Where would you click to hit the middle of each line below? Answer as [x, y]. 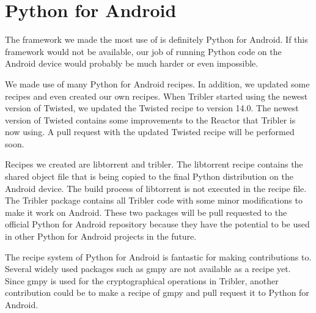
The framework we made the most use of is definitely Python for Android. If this [156, 39]
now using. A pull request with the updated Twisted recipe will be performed [150, 132]
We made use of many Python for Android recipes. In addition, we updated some [157, 83]
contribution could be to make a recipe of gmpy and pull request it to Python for [157, 293]
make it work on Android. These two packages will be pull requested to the [146, 212]
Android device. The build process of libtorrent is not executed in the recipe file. [156, 188]
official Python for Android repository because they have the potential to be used [157, 224]
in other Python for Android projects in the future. [101, 236]
